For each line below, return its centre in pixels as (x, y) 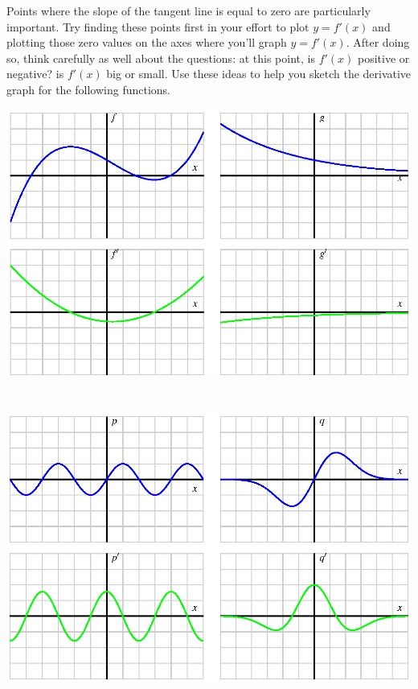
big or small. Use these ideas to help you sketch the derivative (259, 74)
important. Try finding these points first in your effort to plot (158, 26)
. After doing (378, 42)
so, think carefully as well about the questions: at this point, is (161, 58)
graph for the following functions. (88, 89)
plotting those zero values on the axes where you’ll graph (147, 42)
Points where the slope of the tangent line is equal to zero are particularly (189, 10)
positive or (384, 58)
